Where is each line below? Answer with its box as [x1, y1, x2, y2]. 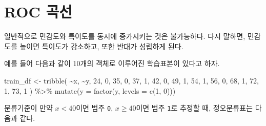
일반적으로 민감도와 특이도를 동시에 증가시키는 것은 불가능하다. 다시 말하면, [4, 31, 245, 41]
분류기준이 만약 [4, 102, 53, 113]
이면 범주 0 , [76, 102, 113, 113]
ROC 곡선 [4, 1, 72, 22]
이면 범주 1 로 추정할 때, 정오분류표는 [136, 102, 253, 113]
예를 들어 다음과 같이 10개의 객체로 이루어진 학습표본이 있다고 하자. [4, 58, 220, 69]
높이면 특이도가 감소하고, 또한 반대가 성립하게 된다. [19, 40, 183, 51]
